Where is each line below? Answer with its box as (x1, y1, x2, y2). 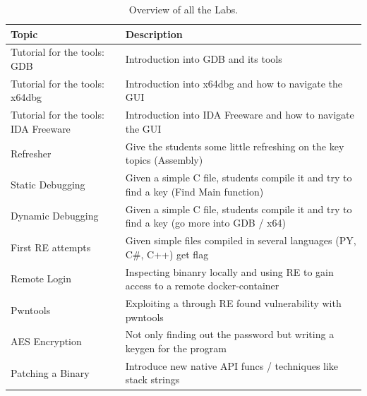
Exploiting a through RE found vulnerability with (125, 295, 342, 310)
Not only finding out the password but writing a (125, 327, 335, 342)
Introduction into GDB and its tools (125, 52, 282, 66)
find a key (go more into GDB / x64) (125, 215, 286, 230)
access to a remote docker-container (125, 278, 279, 293)
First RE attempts (11, 239, 91, 254)
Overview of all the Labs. (128, 2, 239, 16)
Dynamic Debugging (11, 208, 99, 223)
